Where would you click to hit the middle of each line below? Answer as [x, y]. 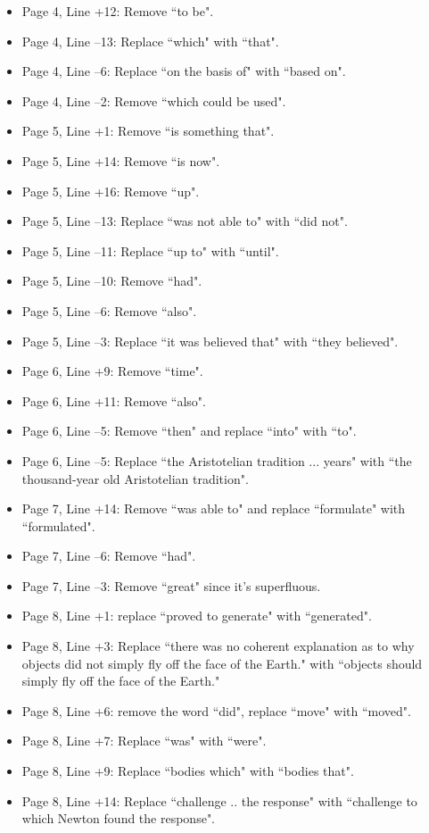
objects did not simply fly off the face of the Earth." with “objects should [222, 663]
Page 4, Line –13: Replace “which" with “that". [150, 41]
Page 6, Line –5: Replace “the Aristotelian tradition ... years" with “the [217, 460]
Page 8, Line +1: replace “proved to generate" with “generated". [197, 616]
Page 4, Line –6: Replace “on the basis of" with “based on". [184, 71]
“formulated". [58, 525]
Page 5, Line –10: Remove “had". [112, 281]
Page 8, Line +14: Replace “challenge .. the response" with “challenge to [219, 800]
